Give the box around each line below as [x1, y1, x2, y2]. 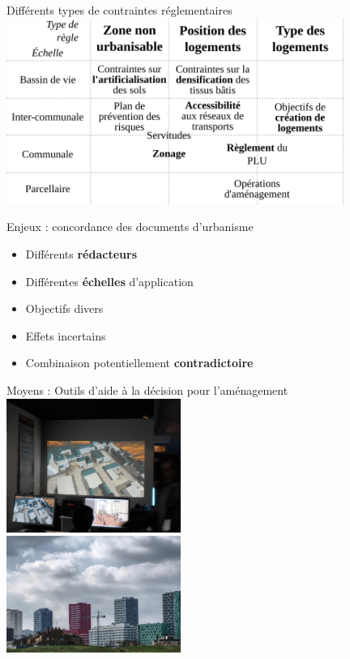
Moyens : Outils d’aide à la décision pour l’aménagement [6, 382, 288, 399]
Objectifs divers [25, 300, 104, 317]
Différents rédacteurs [25, 246, 137, 263]
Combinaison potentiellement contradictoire [25, 354, 254, 371]
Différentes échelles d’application [25, 272, 194, 289]
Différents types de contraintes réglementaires [6, 2, 233, 18]
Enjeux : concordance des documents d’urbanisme [6, 218, 254, 235]
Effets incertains [25, 327, 106, 344]
